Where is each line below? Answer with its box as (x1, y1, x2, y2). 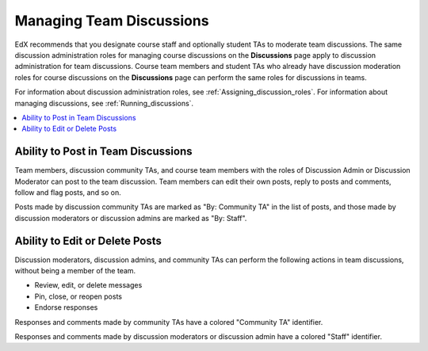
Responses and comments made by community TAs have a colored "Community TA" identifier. (14, 317, 323, 326)
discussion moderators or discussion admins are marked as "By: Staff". (14, 213, 247, 223)
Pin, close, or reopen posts (34, 292, 123, 301)
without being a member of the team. (14, 266, 136, 276)
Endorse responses (34, 303, 98, 312)
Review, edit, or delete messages (34, 280, 143, 290)
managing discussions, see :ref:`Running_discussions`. (14, 98, 194, 108)
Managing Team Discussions (14, 12, 209, 29)
